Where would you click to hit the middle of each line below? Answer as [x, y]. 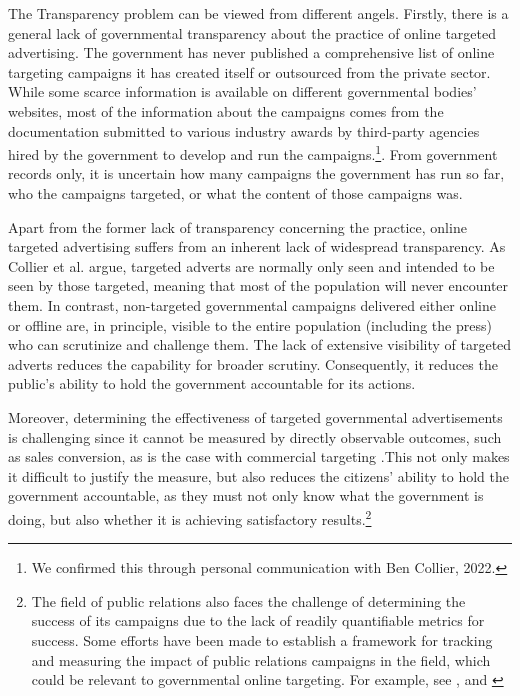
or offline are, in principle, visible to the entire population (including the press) [250, 324]
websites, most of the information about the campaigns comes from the [226, 110]
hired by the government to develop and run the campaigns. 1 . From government [253, 152]
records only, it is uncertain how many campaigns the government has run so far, [256, 173]
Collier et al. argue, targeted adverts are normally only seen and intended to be [251, 265]
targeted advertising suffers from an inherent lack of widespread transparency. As [257, 246]
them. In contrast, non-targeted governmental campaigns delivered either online [252, 304]
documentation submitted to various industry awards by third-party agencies [244, 130]
